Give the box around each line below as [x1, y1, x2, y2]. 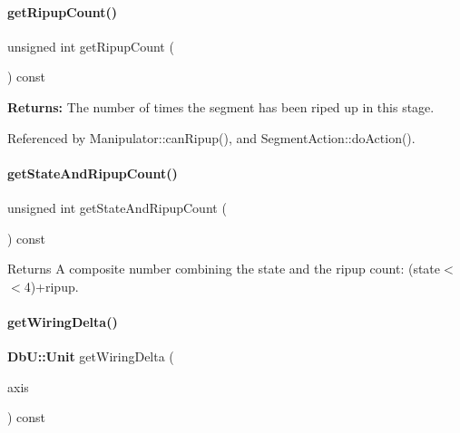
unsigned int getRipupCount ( [7, 36, 174, 55]
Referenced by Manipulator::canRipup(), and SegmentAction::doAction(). [7, 128, 416, 147]
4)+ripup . [24, 276, 79, 295]
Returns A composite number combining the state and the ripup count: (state [7, 259, 441, 278]
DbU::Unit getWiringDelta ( [7, 347, 174, 366]
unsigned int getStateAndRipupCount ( [7, 197, 227, 216]
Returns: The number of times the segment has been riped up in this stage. [7, 97, 435, 116]
